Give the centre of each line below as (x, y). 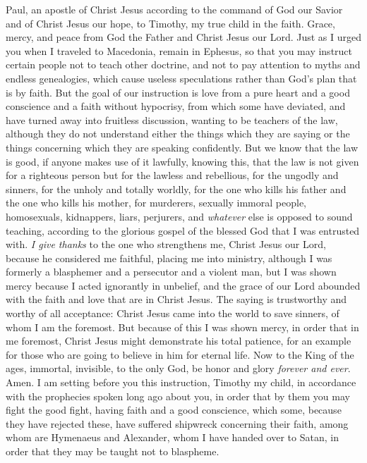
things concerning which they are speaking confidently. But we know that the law (182, 147)
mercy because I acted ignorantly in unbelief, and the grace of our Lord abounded (183, 285)
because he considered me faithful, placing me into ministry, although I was (169, 258)
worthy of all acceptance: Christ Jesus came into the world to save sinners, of (173, 313)
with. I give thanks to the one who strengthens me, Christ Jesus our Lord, (166, 244)
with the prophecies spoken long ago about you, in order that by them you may (178, 396)
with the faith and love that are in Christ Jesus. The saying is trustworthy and (176, 299)
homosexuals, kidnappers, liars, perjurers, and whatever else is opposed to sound (179, 216)
